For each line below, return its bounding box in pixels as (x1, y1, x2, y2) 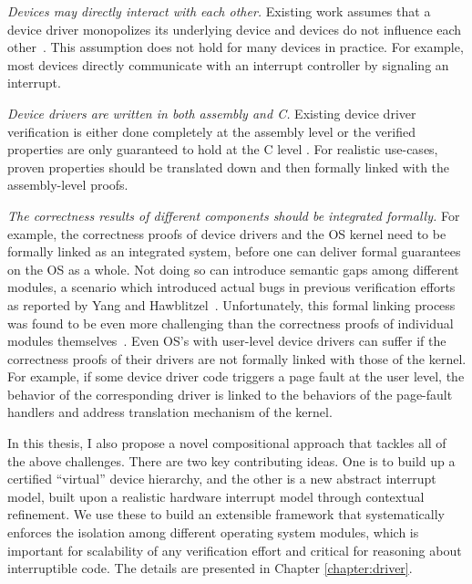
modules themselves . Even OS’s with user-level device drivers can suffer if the (7, 331, 446, 350)
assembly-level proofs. (7, 175, 128, 194)
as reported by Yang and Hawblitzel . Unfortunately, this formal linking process (7, 295, 456, 314)
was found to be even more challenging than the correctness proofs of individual (7, 313, 454, 332)
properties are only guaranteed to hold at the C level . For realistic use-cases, (7, 140, 438, 159)
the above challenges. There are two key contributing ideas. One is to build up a (7, 451, 456, 470)
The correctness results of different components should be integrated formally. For (7, 205, 460, 224)
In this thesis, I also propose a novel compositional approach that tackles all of (7, 433, 446, 453)
